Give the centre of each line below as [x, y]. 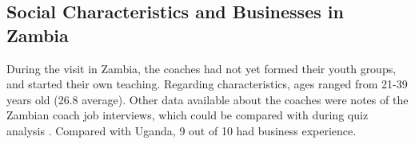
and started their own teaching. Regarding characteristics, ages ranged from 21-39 [207, 84]
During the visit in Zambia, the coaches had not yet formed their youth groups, [202, 68]
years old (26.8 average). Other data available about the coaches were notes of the [207, 99]
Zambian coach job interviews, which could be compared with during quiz [188, 115]
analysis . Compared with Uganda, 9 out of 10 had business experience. [182, 130]
